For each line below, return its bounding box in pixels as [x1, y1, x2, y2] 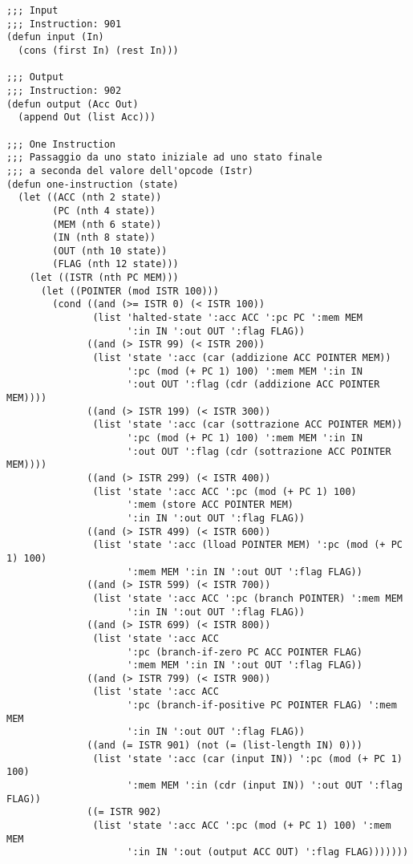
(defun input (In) [6, 31, 104, 43]
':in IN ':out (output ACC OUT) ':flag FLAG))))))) [127, 846, 409, 858]
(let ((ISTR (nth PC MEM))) [29, 272, 179, 284]
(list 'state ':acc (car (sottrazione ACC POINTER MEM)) [92, 419, 403, 431]
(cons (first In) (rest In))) [18, 44, 179, 56]
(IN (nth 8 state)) [52, 232, 156, 244]
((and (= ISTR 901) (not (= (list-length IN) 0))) [87, 740, 362, 752]
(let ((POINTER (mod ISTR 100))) [40, 285, 219, 297]
